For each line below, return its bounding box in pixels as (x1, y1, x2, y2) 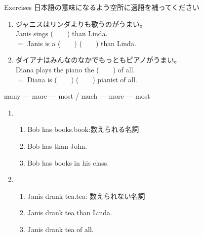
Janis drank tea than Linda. (27, 207, 112, 218)
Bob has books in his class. (27, 157, 109, 168)
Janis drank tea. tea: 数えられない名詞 (27, 190, 145, 201)
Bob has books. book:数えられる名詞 (27, 124, 139, 134)
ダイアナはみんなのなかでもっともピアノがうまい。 (15, 55, 181, 65)
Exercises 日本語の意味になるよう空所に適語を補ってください (4, 2, 200, 12)
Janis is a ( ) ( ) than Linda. (27, 38, 136, 48)
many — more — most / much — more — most (4, 91, 150, 101)
